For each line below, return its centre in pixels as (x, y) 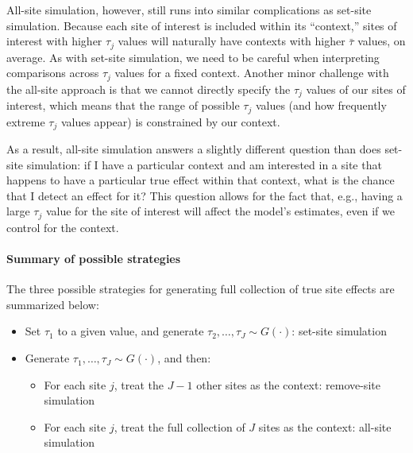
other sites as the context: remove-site (288, 384)
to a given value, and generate (131, 331)
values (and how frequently (321, 105)
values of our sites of (356, 89)
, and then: (184, 358)
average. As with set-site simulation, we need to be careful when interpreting (193, 57)
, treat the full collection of (179, 426)
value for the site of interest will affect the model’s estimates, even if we (220, 211)
